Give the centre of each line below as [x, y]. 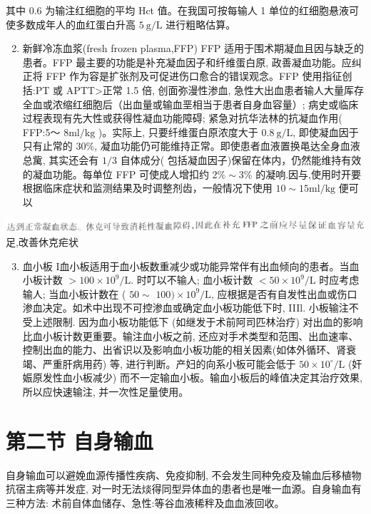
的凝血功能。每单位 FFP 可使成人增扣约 [116, 174]
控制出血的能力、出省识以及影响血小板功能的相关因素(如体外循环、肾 [184, 350]
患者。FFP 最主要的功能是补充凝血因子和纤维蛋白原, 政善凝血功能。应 [187, 62]
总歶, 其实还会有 [61, 159]
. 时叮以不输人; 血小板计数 [192, 280]
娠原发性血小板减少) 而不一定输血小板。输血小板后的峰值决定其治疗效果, [192, 377]
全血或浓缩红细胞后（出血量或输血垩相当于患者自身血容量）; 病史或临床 [190, 104]
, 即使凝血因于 [326, 132]
